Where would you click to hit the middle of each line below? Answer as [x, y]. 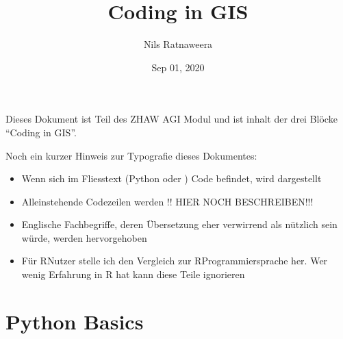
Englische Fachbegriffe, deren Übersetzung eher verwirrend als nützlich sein [179, 224]
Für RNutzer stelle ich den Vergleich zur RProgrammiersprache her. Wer [175, 261]
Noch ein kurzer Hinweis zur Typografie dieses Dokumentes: [131, 155]
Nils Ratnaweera [178, 44]
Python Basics [75, 321]
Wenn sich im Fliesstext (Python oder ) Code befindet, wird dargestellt [171, 178]
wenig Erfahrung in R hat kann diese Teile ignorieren [133, 274]
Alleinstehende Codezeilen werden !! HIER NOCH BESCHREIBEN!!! [167, 201]
